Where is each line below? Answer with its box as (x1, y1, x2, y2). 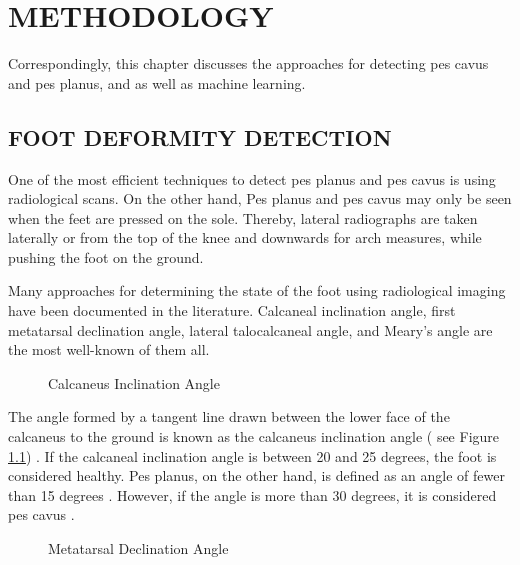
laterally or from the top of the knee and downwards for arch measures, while (8, 227, 482, 248)
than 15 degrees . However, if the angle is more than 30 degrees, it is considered (8, 484, 497, 505)
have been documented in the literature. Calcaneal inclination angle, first (8, 300, 456, 321)
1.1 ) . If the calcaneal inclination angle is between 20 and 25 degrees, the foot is (8, 445, 497, 466)
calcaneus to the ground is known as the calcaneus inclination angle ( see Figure (8, 426, 500, 447)
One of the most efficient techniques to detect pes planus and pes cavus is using (8, 168, 496, 189)
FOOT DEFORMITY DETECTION (8, 121, 392, 152)
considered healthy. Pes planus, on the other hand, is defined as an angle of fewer (8, 465, 505, 486)
